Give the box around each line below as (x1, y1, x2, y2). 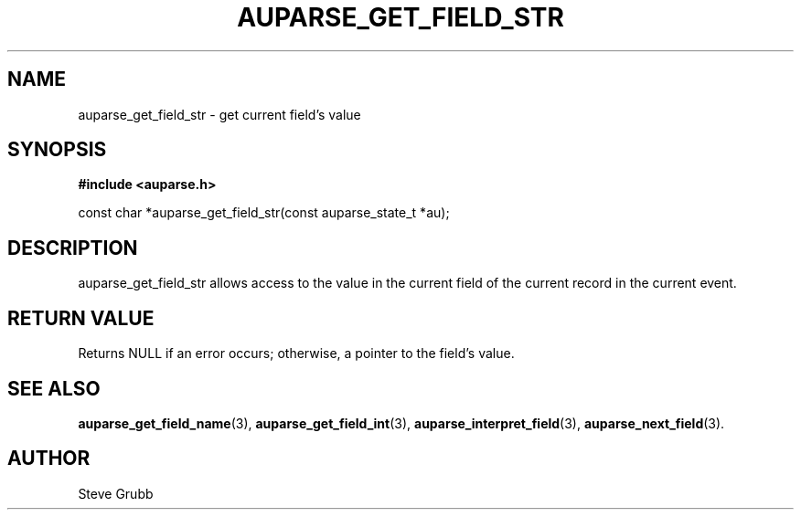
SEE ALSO (7, 376, 101, 400)
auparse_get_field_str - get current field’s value (78, 106, 361, 122)
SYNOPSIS (7, 138, 107, 162)
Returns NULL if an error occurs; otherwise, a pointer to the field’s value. (78, 345, 515, 362)
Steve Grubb (78, 485, 154, 501)
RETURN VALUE (7, 306, 155, 330)
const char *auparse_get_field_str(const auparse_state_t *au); (78, 205, 450, 221)
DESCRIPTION (7, 236, 138, 259)
